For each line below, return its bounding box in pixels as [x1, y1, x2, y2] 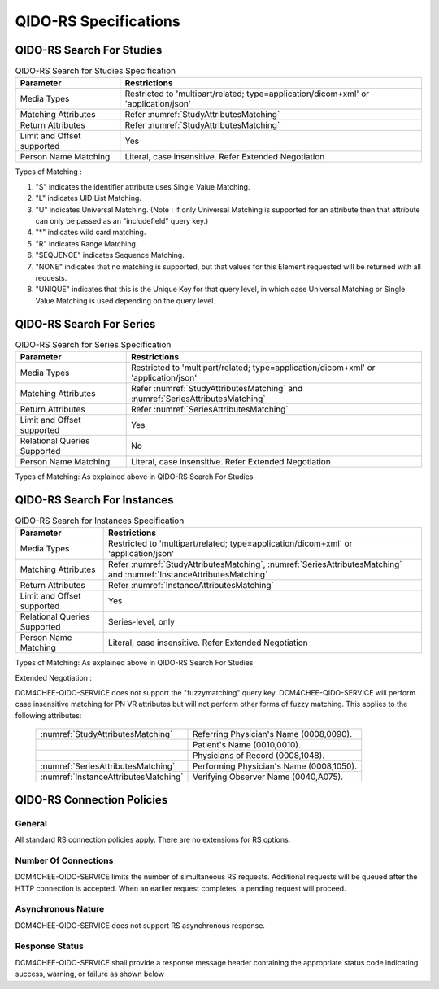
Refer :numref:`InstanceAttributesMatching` [108, 580, 274, 591]
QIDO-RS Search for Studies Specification [15, 65, 176, 76]
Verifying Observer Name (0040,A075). [192, 771, 344, 782]
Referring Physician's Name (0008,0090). [192, 729, 353, 740]
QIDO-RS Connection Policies [15, 793, 168, 807]
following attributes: [15, 710, 82, 720]
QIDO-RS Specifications [15, 12, 180, 30]
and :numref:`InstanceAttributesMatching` [108, 569, 268, 581]
